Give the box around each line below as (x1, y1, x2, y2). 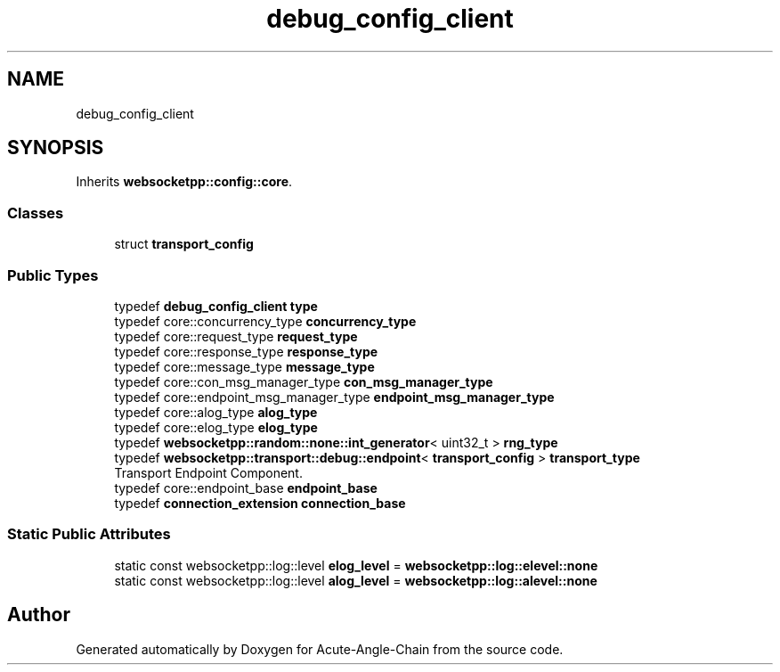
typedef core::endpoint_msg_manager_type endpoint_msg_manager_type (114, 389, 555, 405)
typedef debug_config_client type (114, 298, 318, 314)
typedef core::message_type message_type (114, 358, 375, 374)
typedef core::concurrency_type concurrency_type (114, 313, 417, 329)
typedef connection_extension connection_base (114, 495, 406, 511)
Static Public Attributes (7, 525, 171, 544)
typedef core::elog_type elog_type (114, 419, 318, 435)
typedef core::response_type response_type (114, 343, 378, 359)
